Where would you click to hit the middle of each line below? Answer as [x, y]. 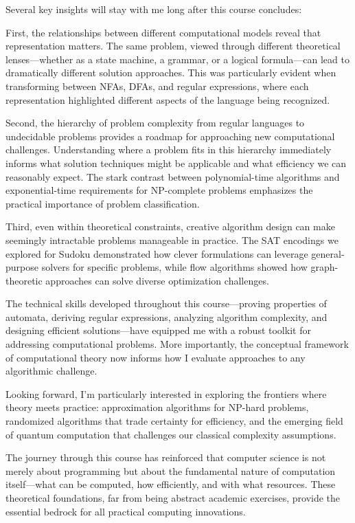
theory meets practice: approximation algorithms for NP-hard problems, [157, 407]
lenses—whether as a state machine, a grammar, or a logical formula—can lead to [177, 59]
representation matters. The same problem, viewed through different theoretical [173, 46]
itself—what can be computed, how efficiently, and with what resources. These [171, 484]
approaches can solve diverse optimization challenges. [157, 280]
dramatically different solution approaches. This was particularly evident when [171, 73]
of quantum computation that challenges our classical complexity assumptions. [171, 434]
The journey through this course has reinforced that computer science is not [166, 457]
